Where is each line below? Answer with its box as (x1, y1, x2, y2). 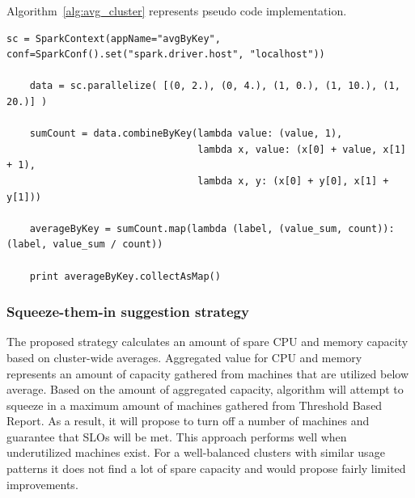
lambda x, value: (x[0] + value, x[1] (197, 143, 406, 155)
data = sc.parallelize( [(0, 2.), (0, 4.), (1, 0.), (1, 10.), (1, (29, 80, 400, 92)
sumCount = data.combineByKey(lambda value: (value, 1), (29, 128, 343, 140)
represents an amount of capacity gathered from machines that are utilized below (6, 365, 409, 382)
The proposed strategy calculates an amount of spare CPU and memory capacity (6, 333, 409, 350)
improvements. (6, 475, 78, 492)
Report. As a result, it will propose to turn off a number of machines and (6, 412, 370, 429)
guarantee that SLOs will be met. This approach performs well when (6, 428, 347, 445)
